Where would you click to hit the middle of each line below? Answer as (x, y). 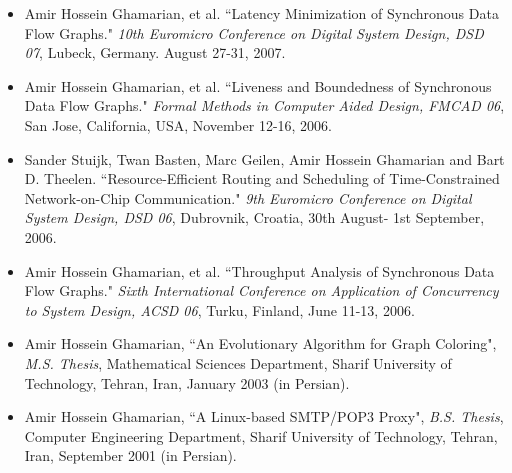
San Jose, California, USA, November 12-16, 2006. (178, 124)
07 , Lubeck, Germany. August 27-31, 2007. (155, 52)
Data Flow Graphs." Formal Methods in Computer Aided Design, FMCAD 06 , (264, 105)
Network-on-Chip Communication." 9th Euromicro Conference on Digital (248, 197)
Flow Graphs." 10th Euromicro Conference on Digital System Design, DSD (254, 32)
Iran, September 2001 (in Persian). (130, 455)
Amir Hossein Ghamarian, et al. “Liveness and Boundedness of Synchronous (258, 85)
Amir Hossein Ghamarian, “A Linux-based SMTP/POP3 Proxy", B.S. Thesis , (264, 416)
